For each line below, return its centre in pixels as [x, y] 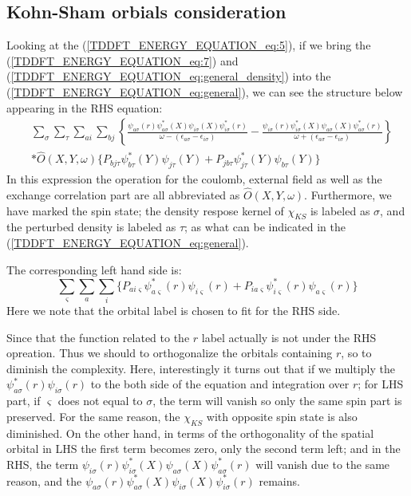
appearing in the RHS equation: [85, 107]
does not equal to [100, 401]
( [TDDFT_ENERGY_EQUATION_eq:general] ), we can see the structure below [205, 91]
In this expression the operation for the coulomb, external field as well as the [194, 179]
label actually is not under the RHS [289, 337]
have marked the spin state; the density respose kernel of [145, 210]
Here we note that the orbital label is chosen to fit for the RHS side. [174, 311]
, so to [356, 353]
